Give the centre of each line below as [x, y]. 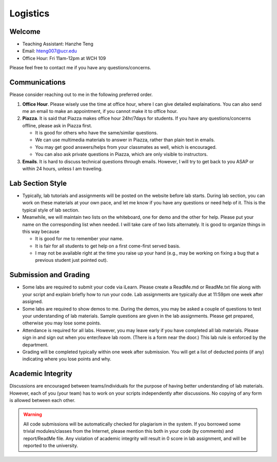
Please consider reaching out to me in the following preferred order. [81, 94]
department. [35, 344]
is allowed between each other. [42, 400]
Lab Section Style [38, 183]
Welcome [25, 32]
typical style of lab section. [51, 210]
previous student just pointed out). [72, 260]
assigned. [33, 302]
